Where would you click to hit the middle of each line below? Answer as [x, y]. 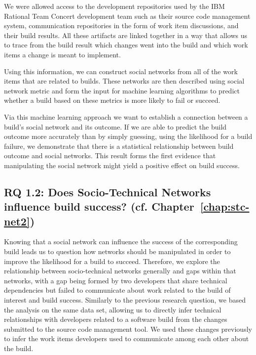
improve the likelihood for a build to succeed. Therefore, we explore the [112, 261]
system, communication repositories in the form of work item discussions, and [121, 25]
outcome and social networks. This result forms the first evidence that [110, 155]
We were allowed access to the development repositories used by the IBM [114, 6]
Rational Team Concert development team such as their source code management [127, 16]
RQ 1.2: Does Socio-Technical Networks [108, 192]
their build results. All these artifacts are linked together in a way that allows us [126, 35]
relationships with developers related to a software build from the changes [116, 319]
